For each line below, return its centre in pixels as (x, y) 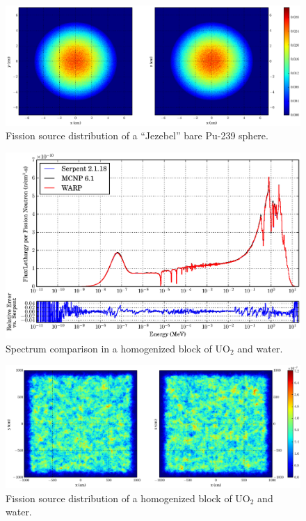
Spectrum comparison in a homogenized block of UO (118, 348)
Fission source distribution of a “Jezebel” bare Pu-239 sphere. (137, 135)
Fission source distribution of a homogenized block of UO (128, 498)
